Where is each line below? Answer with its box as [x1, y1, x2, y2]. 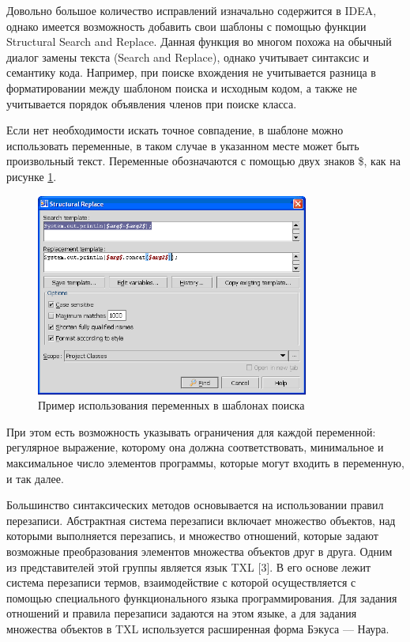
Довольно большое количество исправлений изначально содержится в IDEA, [6, 2, 377, 18]
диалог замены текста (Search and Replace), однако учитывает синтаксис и [6, 48, 370, 65]
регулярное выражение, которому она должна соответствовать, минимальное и [6, 439, 384, 455]
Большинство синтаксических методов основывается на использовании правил [6, 497, 384, 513]
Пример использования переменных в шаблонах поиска [38, 397, 305, 414]
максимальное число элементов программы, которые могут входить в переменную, [6, 455, 404, 471]
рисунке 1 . [6, 168, 57, 184]
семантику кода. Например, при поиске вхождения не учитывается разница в [6, 64, 376, 81]
